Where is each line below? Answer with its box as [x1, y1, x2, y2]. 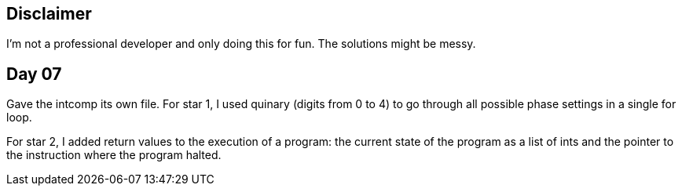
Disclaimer [6, 4, 92, 24]
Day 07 [6, 63, 62, 84]
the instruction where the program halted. [6, 148, 222, 162]
